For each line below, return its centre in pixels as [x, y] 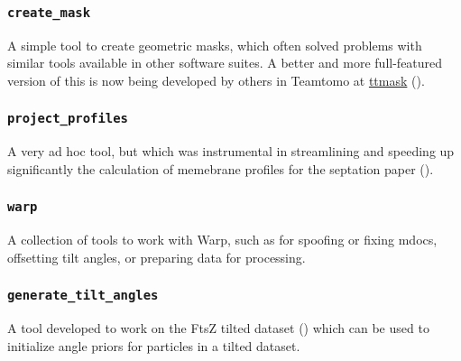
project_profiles [68, 119]
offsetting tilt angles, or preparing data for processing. [157, 257]
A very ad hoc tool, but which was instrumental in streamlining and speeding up [231, 151]
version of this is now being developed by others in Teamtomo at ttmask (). [216, 80]
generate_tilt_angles [83, 296]
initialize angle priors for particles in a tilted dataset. [154, 345]
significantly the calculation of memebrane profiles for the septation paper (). [221, 168]
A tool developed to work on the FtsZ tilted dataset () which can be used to [218, 328]
